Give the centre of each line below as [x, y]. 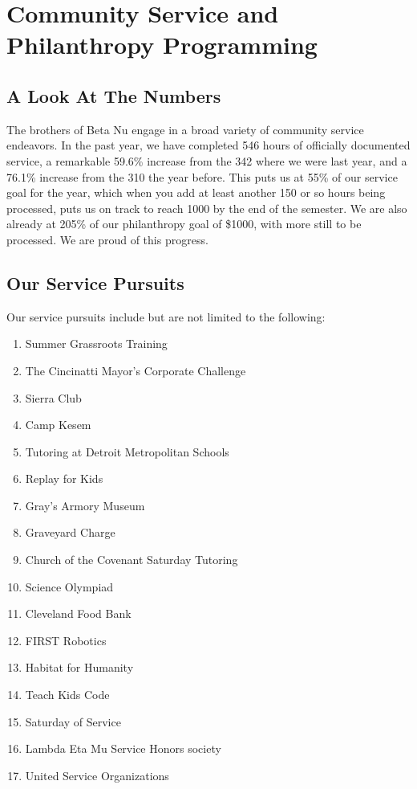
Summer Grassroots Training [96, 343]
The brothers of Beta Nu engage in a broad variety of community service [185, 129]
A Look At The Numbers [114, 95]
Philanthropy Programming [162, 45]
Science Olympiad [69, 586]
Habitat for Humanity [79, 667]
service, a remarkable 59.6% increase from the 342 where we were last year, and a [207, 160]
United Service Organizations [97, 775]
